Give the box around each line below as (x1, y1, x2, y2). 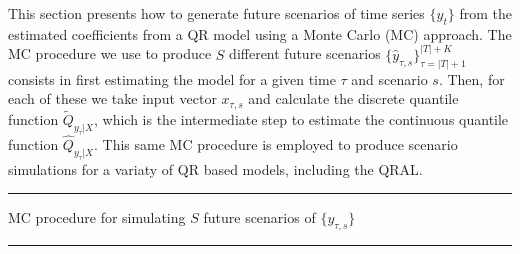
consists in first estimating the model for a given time (8, 68, 336, 89)
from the (459, 3, 512, 23)
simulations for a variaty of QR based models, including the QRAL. (8, 158, 423, 179)
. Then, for (438, 68, 505, 89)
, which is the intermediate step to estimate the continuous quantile (94, 108, 509, 129)
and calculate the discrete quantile (248, 88, 459, 109)
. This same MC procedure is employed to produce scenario (94, 133, 458, 154)
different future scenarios (229, 43, 381, 64)
